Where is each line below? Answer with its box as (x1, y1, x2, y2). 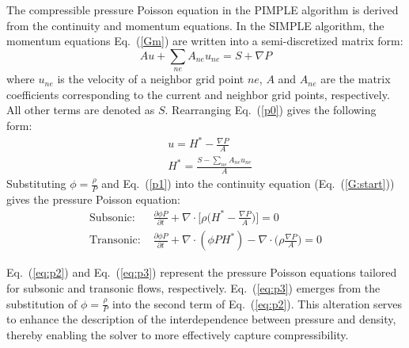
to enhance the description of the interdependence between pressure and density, (6, 311, 396, 327)
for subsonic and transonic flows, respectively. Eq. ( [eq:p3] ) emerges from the (6, 279, 381, 296)
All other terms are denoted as (6, 101, 155, 118)
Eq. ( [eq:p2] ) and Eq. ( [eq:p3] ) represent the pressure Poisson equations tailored (6, 264, 397, 281)
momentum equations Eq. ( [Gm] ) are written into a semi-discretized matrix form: (6, 33, 403, 49)
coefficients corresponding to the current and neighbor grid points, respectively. (6, 86, 390, 102)
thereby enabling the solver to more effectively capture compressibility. (6, 326, 349, 342)
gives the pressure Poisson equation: (6, 190, 180, 207)
